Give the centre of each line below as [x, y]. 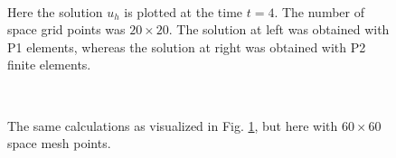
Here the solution [55, 11]
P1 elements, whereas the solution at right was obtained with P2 [187, 46]
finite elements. [49, 65]
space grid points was [66, 29]
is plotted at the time [184, 11]
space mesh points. [59, 143]
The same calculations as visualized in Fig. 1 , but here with [173, 125]
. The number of [320, 11]
